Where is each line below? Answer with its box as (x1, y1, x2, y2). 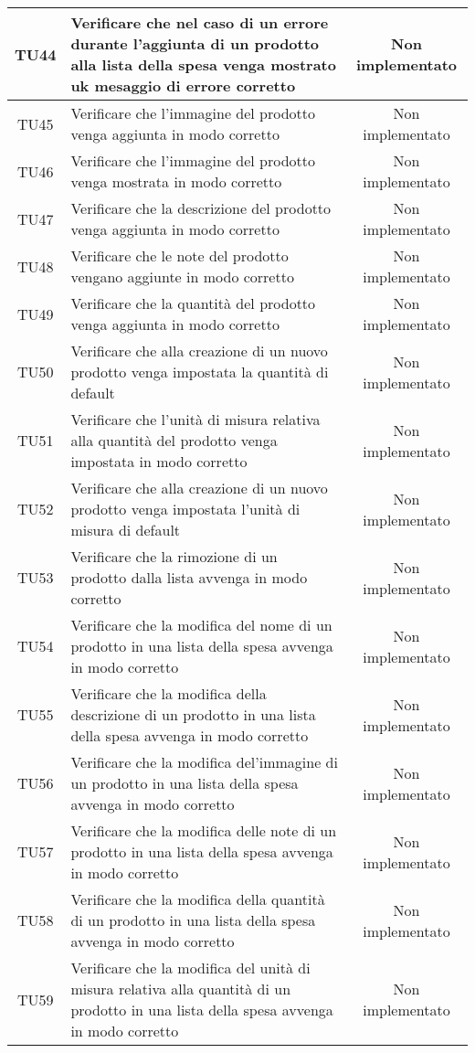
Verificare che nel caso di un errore (70, 12, 329, 33)
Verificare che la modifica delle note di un (70, 820, 337, 841)
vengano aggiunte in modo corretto (70, 266, 294, 287)
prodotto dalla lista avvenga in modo (70, 567, 308, 588)
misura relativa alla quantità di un (70, 978, 291, 999)
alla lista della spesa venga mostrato (70, 54, 336, 75)
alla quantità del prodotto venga (70, 430, 278, 451)
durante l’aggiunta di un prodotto (70, 33, 320, 54)
